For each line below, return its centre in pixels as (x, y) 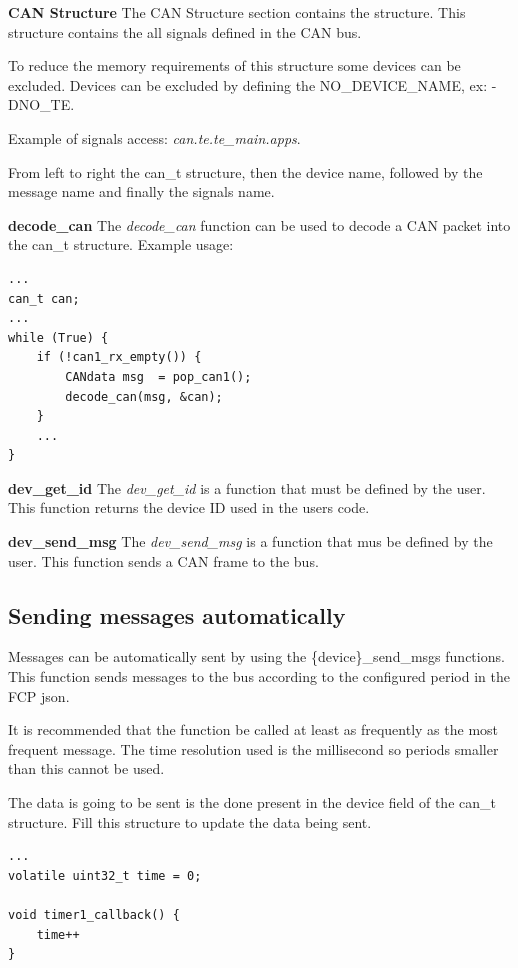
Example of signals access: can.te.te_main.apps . (154, 137)
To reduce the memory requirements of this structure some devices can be (234, 65)
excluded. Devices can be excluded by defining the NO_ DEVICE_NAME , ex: (248, 84)
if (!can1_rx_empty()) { (119, 357)
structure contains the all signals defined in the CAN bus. (185, 31)
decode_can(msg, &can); (144, 396)
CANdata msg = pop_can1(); (158, 376)
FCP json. (39, 695)
